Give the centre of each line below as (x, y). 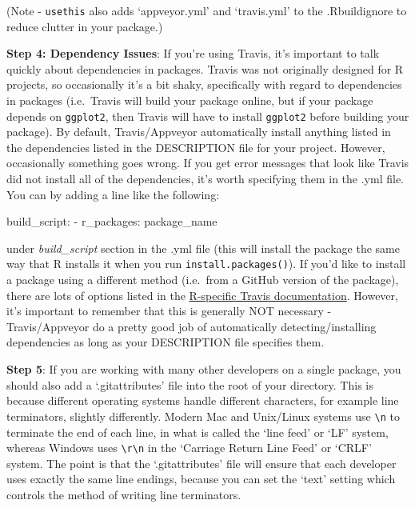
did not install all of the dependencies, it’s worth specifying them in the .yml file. (205, 179)
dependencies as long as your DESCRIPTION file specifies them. (166, 342)
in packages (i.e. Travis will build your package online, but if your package (190, 100)
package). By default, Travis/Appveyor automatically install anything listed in (199, 132)
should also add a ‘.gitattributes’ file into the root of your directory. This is (190, 384)
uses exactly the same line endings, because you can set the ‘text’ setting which (201, 479)
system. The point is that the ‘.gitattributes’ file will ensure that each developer (202, 463)
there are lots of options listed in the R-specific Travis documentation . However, (202, 295)
